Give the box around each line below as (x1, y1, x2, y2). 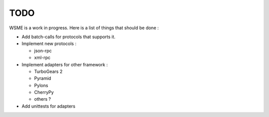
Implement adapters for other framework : (21, 61, 108, 67)
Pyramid (34, 75, 52, 81)
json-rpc (34, 48, 52, 54)
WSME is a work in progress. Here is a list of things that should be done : (9, 25, 159, 31)
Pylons (34, 82, 48, 88)
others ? (34, 96, 51, 102)
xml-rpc (34, 55, 51, 60)
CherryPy (34, 89, 54, 95)
